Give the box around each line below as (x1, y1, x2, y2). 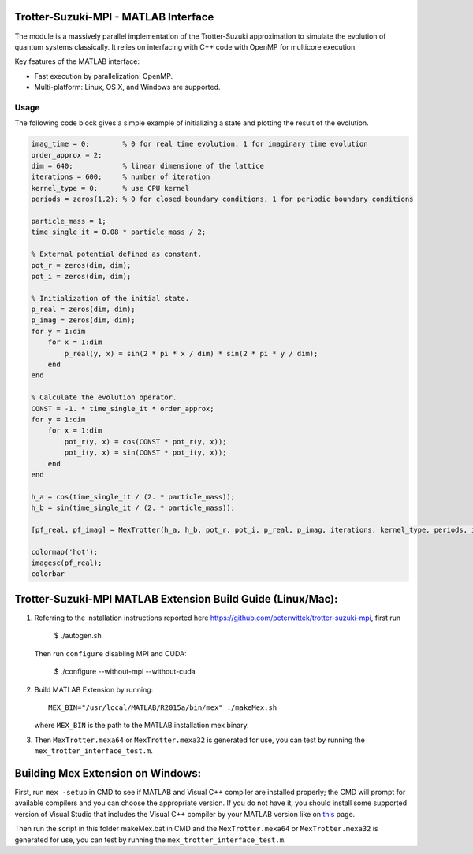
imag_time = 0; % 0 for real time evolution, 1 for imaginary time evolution (31, 139, 368, 149)
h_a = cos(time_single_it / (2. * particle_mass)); (31, 492, 236, 501)
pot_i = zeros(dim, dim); (31, 272, 132, 280)
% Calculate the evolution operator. (31, 393, 177, 402)
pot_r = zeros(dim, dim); (31, 261, 132, 269)
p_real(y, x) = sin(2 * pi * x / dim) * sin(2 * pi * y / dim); (64, 349, 318, 358)
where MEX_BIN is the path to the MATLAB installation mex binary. (34, 721, 249, 730)
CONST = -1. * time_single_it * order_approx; (31, 404, 214, 413)
